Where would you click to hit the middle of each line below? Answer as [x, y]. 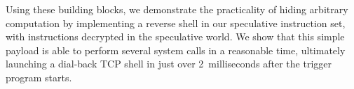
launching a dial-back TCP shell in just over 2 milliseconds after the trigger [169, 64]
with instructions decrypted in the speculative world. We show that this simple [175, 37]
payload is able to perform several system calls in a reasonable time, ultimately [176, 50]
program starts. [39, 77]
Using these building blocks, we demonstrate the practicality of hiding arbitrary [177, 9]
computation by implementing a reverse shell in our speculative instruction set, [176, 23]
